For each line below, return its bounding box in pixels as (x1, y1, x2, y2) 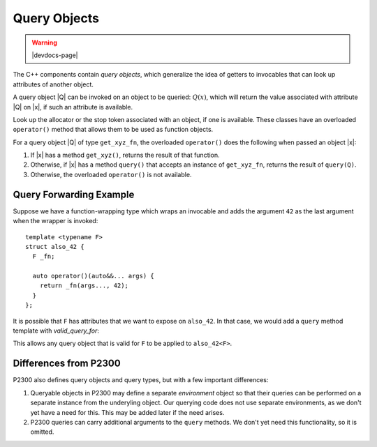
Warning (31, 38, 57, 47)
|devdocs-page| (31, 51, 78, 59)
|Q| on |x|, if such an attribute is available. (13, 103, 133, 111)
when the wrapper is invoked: (13, 217, 98, 225)
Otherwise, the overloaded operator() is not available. (30, 170, 192, 179)
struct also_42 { (25, 243, 84, 250)
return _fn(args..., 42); (39, 282, 129, 289)
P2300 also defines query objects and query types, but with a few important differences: (13, 376, 269, 384)
